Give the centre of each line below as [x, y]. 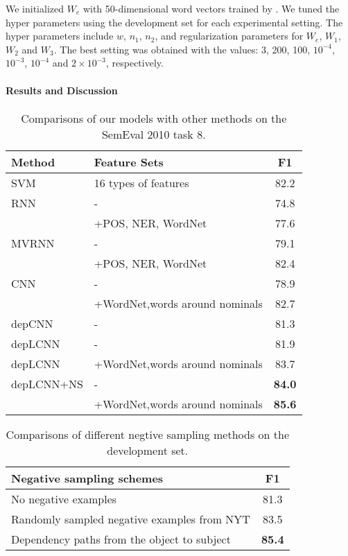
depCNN [32, 323]
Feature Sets [129, 162]
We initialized [35, 8]
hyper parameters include [60, 36]
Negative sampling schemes [87, 478]
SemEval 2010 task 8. [154, 134]
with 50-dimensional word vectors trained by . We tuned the [211, 8]
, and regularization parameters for [229, 36]
